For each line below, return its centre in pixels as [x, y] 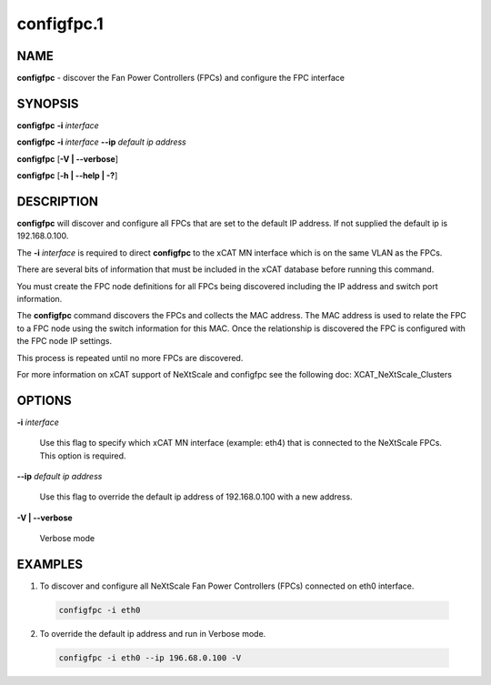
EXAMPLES [50, 564]
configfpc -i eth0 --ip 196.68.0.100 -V [150, 658]
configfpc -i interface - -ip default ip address [101, 142]
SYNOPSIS [48, 103]
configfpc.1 [60, 24]
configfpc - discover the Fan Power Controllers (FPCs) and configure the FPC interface [181, 78]
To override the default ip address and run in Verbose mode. [153, 634]
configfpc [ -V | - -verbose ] [67, 158]
